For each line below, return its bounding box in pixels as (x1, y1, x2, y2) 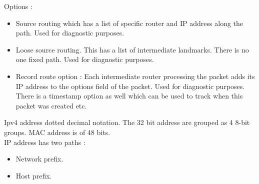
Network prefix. (15, 153, 63, 164)
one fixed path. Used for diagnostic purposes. (15, 54, 154, 64)
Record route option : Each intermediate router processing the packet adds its (15, 70, 255, 81)
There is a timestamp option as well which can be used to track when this (15, 90, 243, 101)
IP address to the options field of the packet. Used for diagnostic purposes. (15, 80, 245, 91)
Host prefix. (15, 170, 52, 180)
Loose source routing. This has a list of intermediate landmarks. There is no (15, 44, 249, 54)
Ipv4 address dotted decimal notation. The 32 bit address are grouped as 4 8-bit (4, 117, 250, 127)
